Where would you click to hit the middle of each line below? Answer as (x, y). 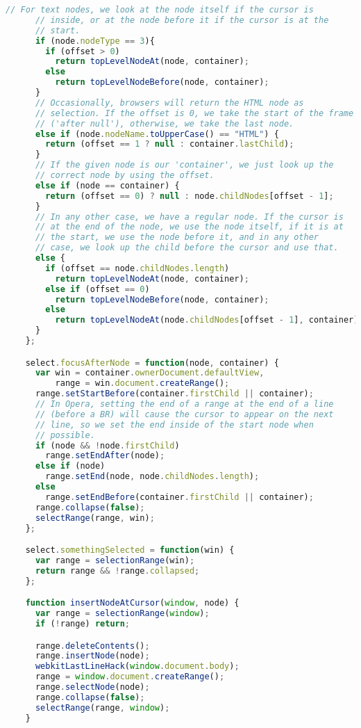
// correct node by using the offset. (125, 175)
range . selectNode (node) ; (92, 687)
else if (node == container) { (107, 185)
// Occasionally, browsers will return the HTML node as (169, 103)
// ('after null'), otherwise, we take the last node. (165, 123)
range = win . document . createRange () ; (142, 383)
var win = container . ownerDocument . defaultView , (150, 373)
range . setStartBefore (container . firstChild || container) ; (174, 394)
